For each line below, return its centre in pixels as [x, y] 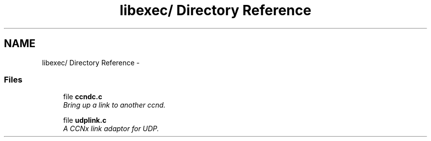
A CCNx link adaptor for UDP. [111, 129]
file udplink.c [85, 120]
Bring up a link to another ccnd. [114, 105]
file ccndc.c [83, 97]
